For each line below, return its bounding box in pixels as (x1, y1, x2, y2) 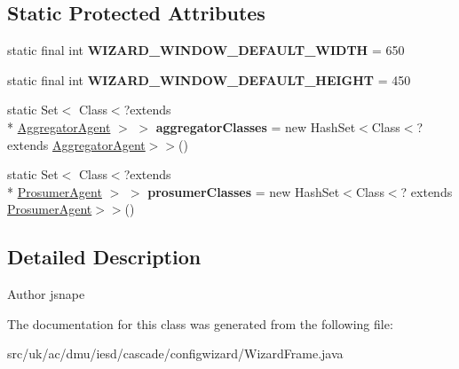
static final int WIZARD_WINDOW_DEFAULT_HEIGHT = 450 (7, 70, 411, 89)
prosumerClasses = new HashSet (147, 182, 340, 200)
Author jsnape (7, 285, 85, 303)
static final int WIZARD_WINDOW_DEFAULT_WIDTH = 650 (7, 41, 405, 59)
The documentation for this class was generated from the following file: (7, 314, 393, 333)
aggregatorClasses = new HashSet (155, 117, 356, 136)
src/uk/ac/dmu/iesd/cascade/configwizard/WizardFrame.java (7, 344, 344, 363)
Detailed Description (7, 243, 202, 271)
